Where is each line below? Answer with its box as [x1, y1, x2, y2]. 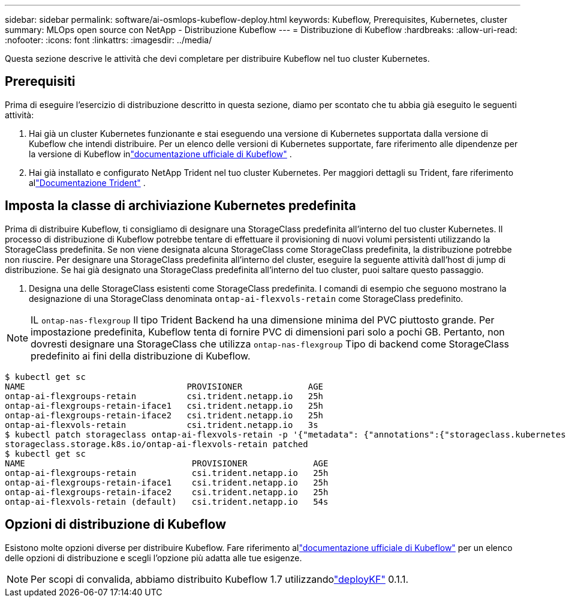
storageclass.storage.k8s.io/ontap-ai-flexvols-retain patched [5, 439, 308, 449]
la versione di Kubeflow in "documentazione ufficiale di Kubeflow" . [29, 148, 292, 159]
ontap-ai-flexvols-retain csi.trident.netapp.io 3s [5, 420, 318, 430]
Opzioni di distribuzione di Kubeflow [5, 517, 227, 532]
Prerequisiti [5, 74, 76, 89]
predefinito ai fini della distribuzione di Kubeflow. [31, 349, 251, 362]
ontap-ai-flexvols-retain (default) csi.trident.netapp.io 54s [5, 496, 329, 507]
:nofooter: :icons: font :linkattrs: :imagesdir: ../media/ [5, 35, 212, 45]
